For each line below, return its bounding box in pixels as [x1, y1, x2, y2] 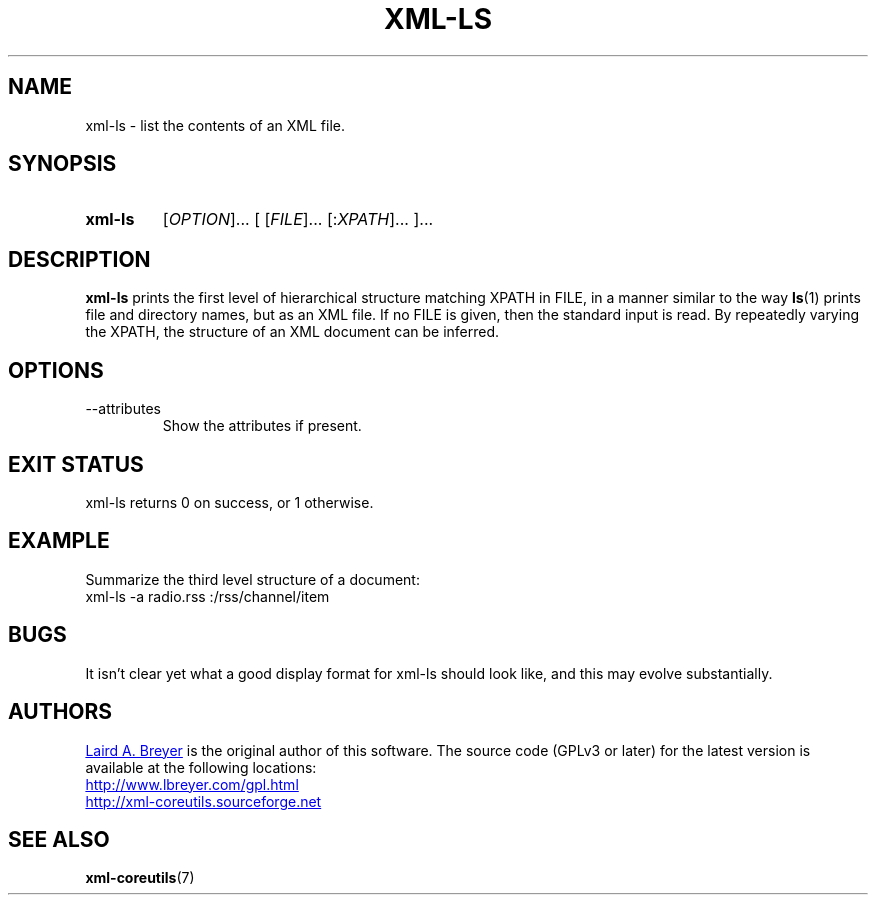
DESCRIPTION [8, 246, 151, 272]
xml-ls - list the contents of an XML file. [85, 116, 345, 134]
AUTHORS [8, 699, 113, 725]
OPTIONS [8, 357, 104, 383]
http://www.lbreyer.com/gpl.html [85, 775, 299, 793]
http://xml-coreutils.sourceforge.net [85, 792, 322, 810]
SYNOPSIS [8, 151, 117, 177]
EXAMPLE [8, 528, 110, 554]
